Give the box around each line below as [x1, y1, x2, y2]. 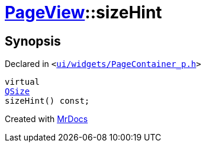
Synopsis [5, 33, 61, 49]
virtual [5, 77, 40, 87]
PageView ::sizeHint [5, 2, 162, 23]
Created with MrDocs [5, 114, 88, 124]
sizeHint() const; [5, 96, 90, 106]
